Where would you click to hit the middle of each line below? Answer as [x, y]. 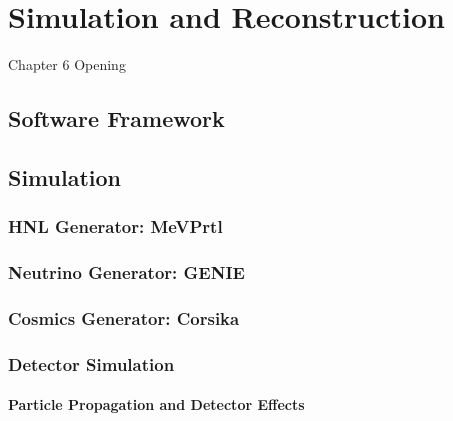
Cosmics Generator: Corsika [124, 317]
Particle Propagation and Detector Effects [156, 404]
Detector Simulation [91, 363]
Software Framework [116, 118]
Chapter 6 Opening [67, 64]
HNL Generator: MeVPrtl [115, 226]
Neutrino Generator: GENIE [126, 272]
